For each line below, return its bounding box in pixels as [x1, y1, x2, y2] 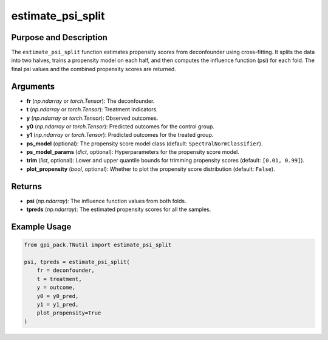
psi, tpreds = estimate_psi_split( [24, 258, 130, 265]
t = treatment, [36, 276, 82, 282]
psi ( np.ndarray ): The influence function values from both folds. [26, 197, 186, 204]
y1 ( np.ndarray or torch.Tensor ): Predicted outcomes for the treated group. [26, 131, 214, 139]
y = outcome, [36, 284, 76, 291]
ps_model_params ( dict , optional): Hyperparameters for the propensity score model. [26, 148, 239, 156]
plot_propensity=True [36, 310, 101, 316]
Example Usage [11, 221, 72, 232]
